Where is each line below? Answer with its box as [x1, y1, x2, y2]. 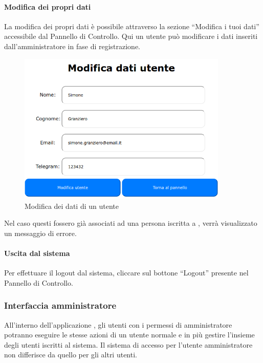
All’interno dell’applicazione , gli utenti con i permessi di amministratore [4, 319, 232, 330]
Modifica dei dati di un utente [25, 200, 119, 211]
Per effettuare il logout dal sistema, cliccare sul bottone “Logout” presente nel [4, 267, 249, 278]
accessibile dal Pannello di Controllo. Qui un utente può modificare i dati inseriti [4, 31, 258, 41]
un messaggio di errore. [4, 227, 77, 238]
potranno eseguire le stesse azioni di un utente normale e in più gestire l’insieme [4, 329, 255, 340]
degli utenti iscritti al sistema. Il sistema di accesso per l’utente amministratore [4, 339, 253, 350]
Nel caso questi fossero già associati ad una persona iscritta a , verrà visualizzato [4, 218, 257, 228]
